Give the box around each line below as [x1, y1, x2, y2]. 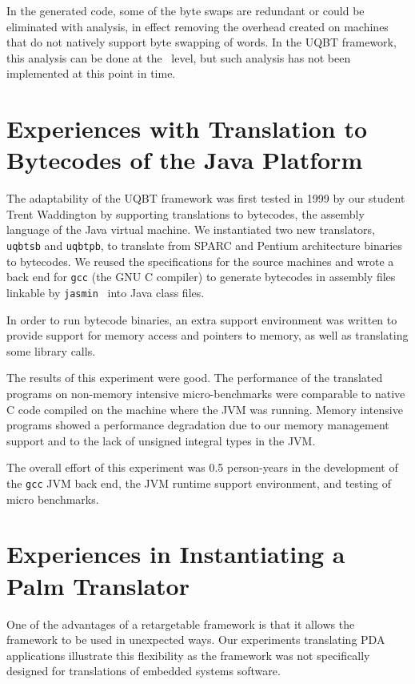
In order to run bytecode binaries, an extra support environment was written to [6, 311, 397, 328]
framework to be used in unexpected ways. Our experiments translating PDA [6, 631, 385, 648]
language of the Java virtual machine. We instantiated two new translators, [6, 221, 375, 238]
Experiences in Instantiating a [6, 537, 345, 570]
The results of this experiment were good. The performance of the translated [6, 369, 383, 386]
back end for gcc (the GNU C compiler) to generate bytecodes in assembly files [6, 268, 396, 285]
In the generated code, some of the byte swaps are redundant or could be [6, 2, 365, 18]
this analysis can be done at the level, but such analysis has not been [6, 49, 351, 66]
